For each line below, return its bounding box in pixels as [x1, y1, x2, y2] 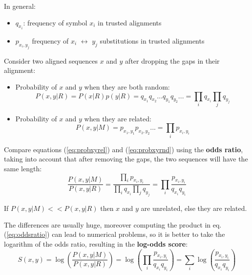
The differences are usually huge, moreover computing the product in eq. [4, 219, 222, 229]
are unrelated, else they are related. [141, 203, 247, 213]
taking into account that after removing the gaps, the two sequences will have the [4, 154, 248, 164]
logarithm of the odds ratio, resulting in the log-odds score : [4, 238, 188, 249]
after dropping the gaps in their [125, 55, 220, 66]
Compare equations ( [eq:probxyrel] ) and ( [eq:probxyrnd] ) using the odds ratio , [4, 144, 243, 154]
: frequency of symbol [23, 17, 87, 27]
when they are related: [84, 113, 151, 123]
